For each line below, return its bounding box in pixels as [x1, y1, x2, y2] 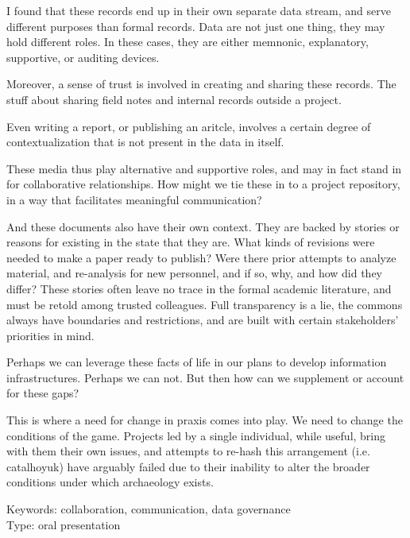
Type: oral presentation [6, 516, 121, 532]
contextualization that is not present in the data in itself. [6, 134, 284, 150]
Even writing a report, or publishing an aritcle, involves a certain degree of [6, 118, 371, 134]
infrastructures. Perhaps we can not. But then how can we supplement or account [6, 369, 404, 385]
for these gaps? [6, 385, 79, 401]
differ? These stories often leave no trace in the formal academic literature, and [6, 280, 392, 296]
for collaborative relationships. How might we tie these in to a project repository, [6, 176, 400, 192]
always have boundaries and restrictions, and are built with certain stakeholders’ [6, 312, 399, 328]
